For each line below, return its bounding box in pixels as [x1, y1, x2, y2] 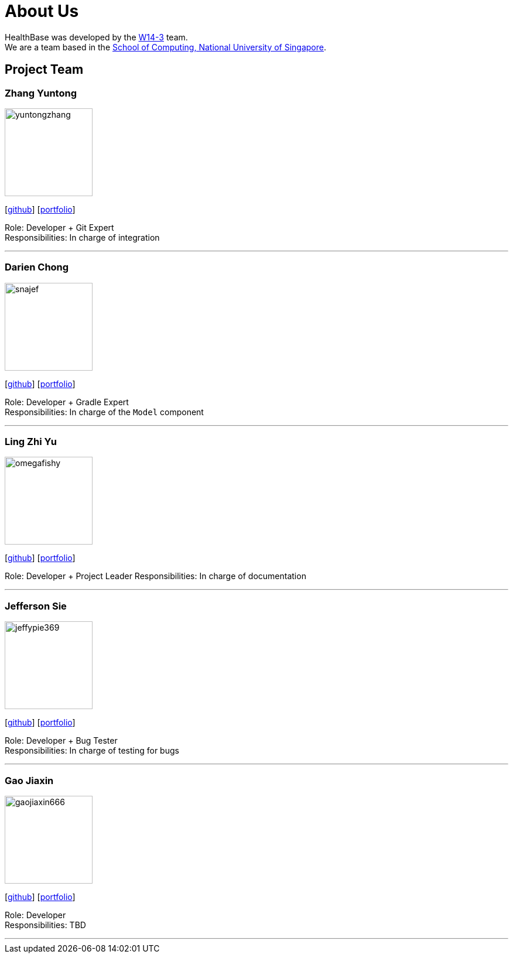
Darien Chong [5, 261, 69, 273]
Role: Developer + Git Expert [5, 222, 114, 232]
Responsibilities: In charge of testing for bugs [5, 745, 179, 756]
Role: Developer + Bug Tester [5, 735, 118, 746]
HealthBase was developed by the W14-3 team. [5, 32, 188, 42]
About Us [5, 1, 79, 21]
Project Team [5, 62, 84, 77]
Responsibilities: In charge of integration [5, 232, 160, 242]
